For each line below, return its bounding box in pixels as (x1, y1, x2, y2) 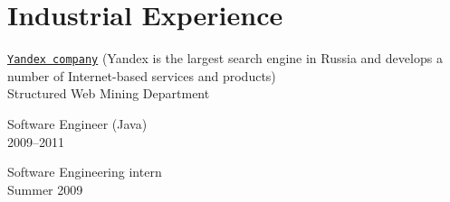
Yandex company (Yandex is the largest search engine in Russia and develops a (7, 49, 443, 68)
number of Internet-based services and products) (7, 66, 276, 85)
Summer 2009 (7, 179, 83, 198)
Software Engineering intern (7, 162, 162, 181)
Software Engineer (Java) (7, 114, 148, 133)
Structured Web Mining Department (7, 84, 210, 103)
